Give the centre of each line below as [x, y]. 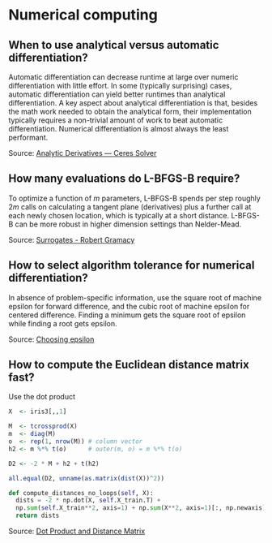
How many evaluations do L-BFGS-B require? [124, 179]
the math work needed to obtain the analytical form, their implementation [130, 112]
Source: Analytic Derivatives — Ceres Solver [83, 153]
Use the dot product [42, 397]
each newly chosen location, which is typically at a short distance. [119, 215]
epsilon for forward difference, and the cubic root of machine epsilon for [129, 306]
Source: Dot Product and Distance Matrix [77, 531]
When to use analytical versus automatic [114, 45]
